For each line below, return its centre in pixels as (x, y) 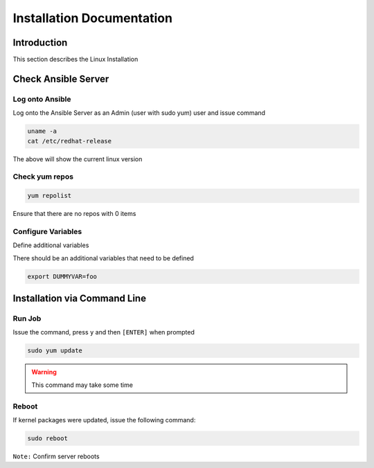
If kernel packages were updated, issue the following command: (104, 420)
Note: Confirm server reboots (56, 456)
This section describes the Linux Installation (75, 60)
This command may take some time (82, 385)
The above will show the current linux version (78, 159)
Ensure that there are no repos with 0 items (74, 214)
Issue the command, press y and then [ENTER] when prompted (104, 332)
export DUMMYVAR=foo (62, 276)
